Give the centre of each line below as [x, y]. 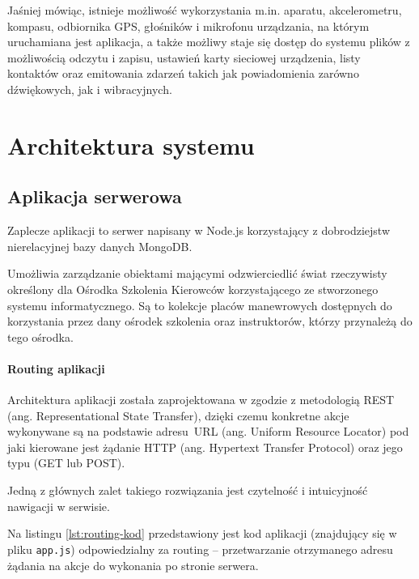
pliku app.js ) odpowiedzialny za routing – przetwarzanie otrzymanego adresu [200, 549]
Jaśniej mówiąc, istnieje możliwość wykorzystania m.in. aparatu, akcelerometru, [205, 10]
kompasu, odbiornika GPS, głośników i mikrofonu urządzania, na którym [188, 26]
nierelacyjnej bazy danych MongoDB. [100, 246]
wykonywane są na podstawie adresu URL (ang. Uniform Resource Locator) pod [208, 431]
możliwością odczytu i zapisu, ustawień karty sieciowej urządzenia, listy [184, 57]
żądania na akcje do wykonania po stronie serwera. [133, 565]
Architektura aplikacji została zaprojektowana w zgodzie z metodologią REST [201, 400]
